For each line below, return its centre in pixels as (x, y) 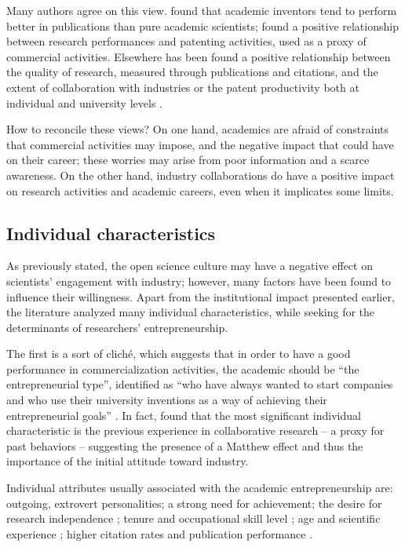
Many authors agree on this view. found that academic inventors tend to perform (202, 10)
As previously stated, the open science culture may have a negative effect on (190, 266)
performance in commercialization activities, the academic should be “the (183, 368)
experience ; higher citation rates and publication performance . (159, 533)
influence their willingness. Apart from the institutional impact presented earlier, (201, 296)
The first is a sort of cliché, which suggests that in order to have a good (179, 354)
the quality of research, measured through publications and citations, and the (192, 72)
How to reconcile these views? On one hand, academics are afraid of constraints (197, 129)
